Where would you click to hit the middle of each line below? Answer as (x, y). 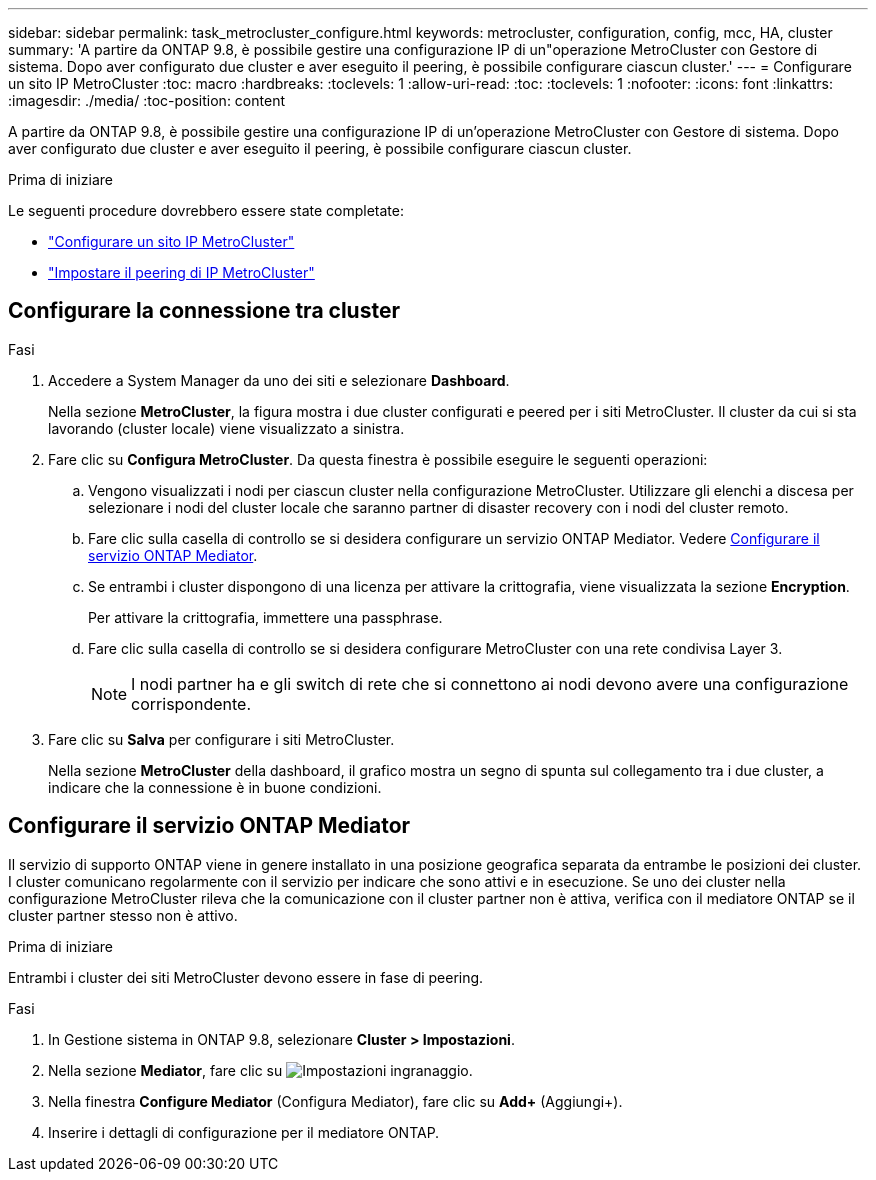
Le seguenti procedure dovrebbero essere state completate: (206, 210)
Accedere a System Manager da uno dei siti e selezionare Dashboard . (279, 380)
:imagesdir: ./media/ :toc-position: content (146, 100)
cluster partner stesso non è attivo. (123, 915)
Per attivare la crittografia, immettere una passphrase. (265, 617)
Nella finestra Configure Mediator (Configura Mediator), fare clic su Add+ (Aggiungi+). (335, 1101)
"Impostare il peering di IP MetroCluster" (181, 272)
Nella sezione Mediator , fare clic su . (260, 1070)
